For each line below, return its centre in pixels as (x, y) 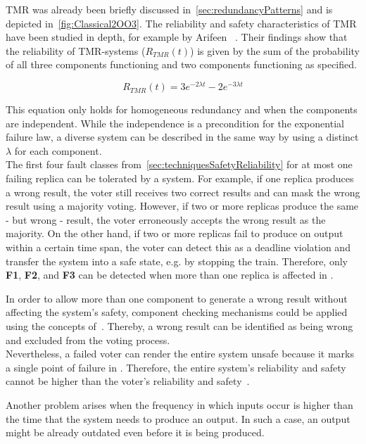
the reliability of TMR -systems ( (76, 50)
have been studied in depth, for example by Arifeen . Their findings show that (177, 37)
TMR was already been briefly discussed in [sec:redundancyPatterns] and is (169, 9)
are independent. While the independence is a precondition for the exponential (175, 123)
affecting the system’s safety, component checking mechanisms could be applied (177, 312)
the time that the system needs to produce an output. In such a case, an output (178, 418)
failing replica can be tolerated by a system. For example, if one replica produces (180, 178)
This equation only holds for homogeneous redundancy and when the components (182, 109)
